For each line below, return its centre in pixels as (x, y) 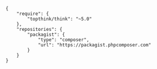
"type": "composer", (63, 40)
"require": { (33, 14)
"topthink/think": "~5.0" (60, 19)
